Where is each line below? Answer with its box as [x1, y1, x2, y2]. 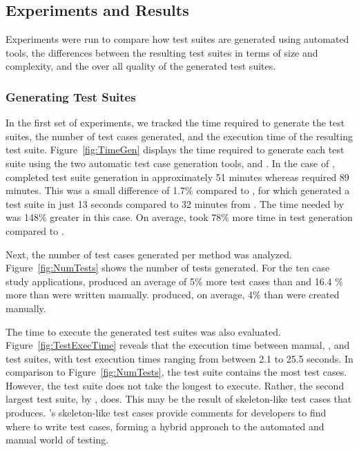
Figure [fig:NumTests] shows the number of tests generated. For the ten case [6, 260, 330, 275]
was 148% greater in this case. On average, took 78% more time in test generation [6, 210, 353, 224]
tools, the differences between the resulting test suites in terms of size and [6, 45, 318, 59]
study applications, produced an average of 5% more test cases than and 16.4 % [6, 274, 343, 288]
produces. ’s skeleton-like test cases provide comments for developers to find [6, 405, 327, 420]
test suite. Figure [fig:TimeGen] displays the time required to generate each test [6, 142, 345, 157]
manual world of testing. [6, 432, 109, 447]
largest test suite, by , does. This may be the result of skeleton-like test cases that [6, 392, 352, 406]
